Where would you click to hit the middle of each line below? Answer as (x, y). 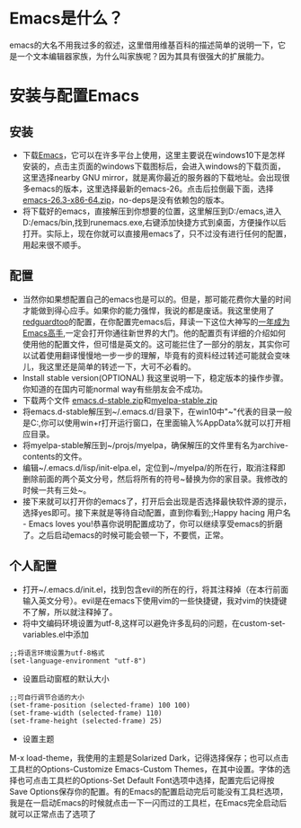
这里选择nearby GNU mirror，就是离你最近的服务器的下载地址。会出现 (152, 177)
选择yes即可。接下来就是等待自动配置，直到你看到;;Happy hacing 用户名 (156, 512)
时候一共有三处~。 (57, 489)
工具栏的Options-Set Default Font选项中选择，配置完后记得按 (161, 780)
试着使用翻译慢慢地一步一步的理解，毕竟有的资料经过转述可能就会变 (156, 355)
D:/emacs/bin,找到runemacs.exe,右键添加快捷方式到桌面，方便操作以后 (154, 222)
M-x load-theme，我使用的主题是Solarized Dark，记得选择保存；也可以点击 (149, 758)
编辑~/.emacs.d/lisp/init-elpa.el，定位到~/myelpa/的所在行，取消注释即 (154, 467)
